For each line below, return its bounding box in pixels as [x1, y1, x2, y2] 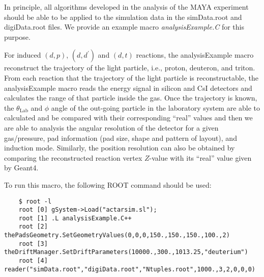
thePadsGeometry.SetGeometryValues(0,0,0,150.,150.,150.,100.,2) [4, 232, 230, 239]
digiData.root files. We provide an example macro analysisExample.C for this [4, 21, 244, 32]
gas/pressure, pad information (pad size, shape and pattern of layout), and [4, 132, 237, 143]
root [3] [18, 240, 48, 247]
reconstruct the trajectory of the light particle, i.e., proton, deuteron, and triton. [4, 62, 255, 73]
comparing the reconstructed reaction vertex [4, 152, 142, 163]
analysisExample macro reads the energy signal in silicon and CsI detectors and [4, 82, 252, 93]
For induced [4, 49, 41, 60]
